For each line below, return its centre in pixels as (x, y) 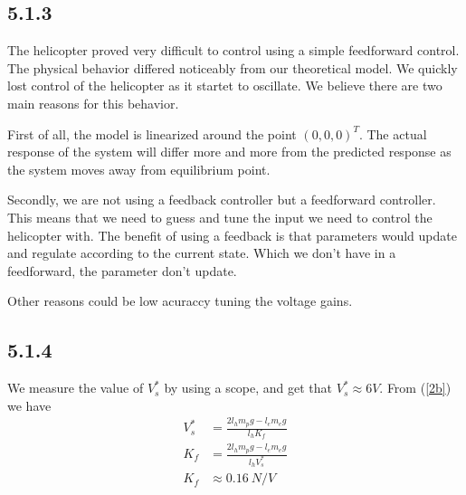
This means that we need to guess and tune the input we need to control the (220, 217)
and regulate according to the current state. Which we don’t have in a (202, 253)
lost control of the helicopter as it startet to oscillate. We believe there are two (225, 86)
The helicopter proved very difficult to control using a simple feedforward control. (233, 50)
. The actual (393, 133)
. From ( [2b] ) (415, 388)
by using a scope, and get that (248, 388)
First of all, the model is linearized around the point (152, 133)
